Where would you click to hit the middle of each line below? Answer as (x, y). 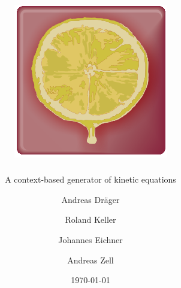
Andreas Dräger (90, 199)
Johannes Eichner (90, 239)
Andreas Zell (90, 260)
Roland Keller (90, 219)
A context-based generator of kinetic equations (90, 179)
